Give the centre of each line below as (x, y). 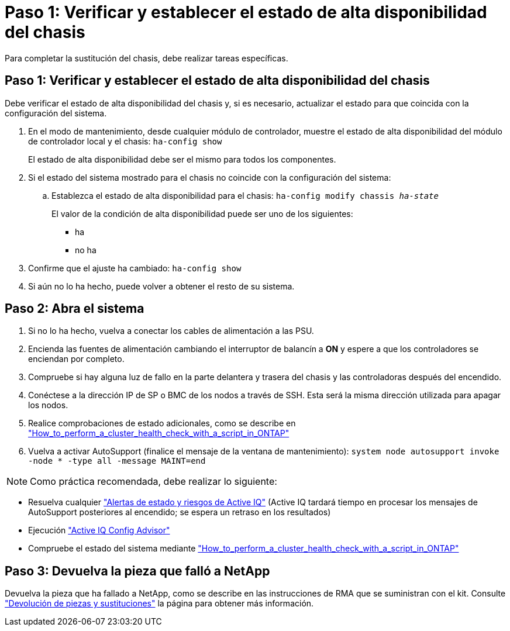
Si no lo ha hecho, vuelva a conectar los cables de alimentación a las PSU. (171, 331)
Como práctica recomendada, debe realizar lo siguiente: (154, 482)
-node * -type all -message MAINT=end (117, 461)
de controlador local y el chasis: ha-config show (125, 141)
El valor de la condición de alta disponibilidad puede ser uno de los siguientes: (202, 213)
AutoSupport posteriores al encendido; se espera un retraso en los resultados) (180, 512)
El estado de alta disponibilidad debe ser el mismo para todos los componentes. (182, 159)
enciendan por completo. (76, 359)
